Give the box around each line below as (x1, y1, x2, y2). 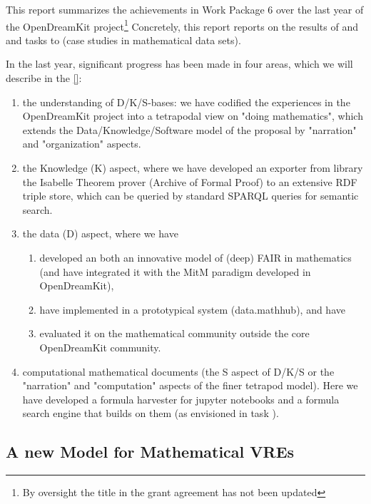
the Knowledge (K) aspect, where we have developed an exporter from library (22, 160, 363, 175)
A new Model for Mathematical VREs (6, 441, 295, 463)
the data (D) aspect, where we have (22, 226, 178, 241)
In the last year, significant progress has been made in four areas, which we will (6, 56, 353, 71)
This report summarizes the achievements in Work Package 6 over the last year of (6, 2, 364, 16)
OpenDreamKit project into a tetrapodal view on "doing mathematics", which (22, 108, 363, 123)
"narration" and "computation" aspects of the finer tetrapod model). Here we (22, 378, 358, 393)
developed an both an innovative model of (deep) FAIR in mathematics (39, 250, 352, 264)
